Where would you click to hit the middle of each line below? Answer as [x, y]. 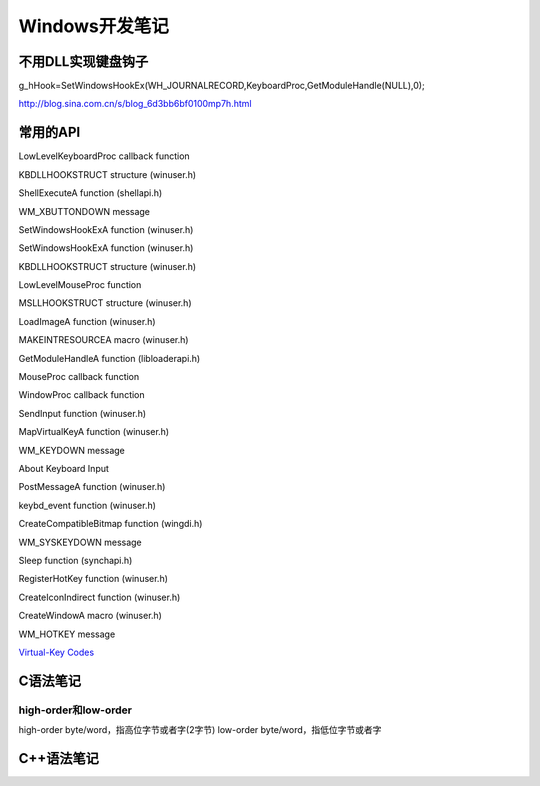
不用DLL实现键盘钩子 [83, 61]
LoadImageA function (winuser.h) [87, 321]
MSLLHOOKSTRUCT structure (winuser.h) [105, 303]
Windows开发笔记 [93, 26]
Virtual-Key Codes [56, 652]
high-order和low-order [75, 710]
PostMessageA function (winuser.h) [92, 487]
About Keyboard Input [64, 468]
